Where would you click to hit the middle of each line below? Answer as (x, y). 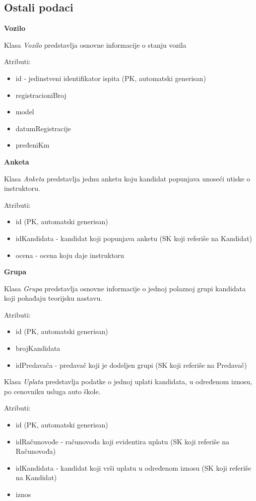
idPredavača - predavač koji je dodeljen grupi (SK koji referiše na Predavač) (131, 365)
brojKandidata (38, 348)
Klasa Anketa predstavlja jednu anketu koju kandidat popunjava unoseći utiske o (127, 178)
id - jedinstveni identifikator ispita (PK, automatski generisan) (111, 78)
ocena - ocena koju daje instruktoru (70, 255)
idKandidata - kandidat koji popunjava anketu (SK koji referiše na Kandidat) (134, 238)
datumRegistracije (43, 128)
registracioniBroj (41, 95)
